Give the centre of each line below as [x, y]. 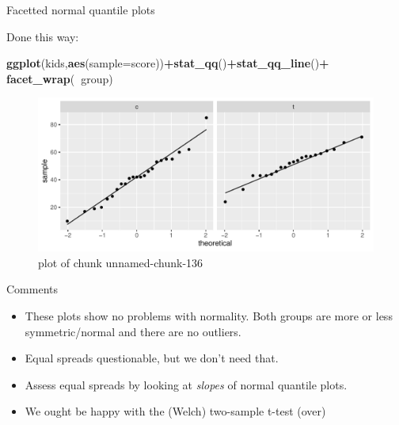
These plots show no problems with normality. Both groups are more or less [209, 315]
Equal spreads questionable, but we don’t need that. [152, 358]
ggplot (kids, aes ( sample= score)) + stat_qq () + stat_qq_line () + [168, 63]
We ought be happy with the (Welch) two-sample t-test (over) [175, 411]
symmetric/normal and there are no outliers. [133, 331]
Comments [32, 289]
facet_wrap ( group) [60, 78]
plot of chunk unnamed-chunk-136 [121, 262]
